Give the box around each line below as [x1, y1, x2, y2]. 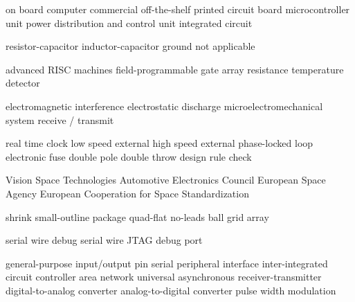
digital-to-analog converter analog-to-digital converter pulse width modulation [6, 283, 336, 297]
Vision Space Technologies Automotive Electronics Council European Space [6, 172, 326, 187]
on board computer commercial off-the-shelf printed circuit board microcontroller [6, 2, 350, 16]
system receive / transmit [6, 112, 114, 127]
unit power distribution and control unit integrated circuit [6, 15, 253, 30]
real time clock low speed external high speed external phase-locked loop [6, 136, 313, 150]
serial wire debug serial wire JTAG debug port [6, 233, 203, 247]
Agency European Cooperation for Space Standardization [6, 186, 249, 200]
